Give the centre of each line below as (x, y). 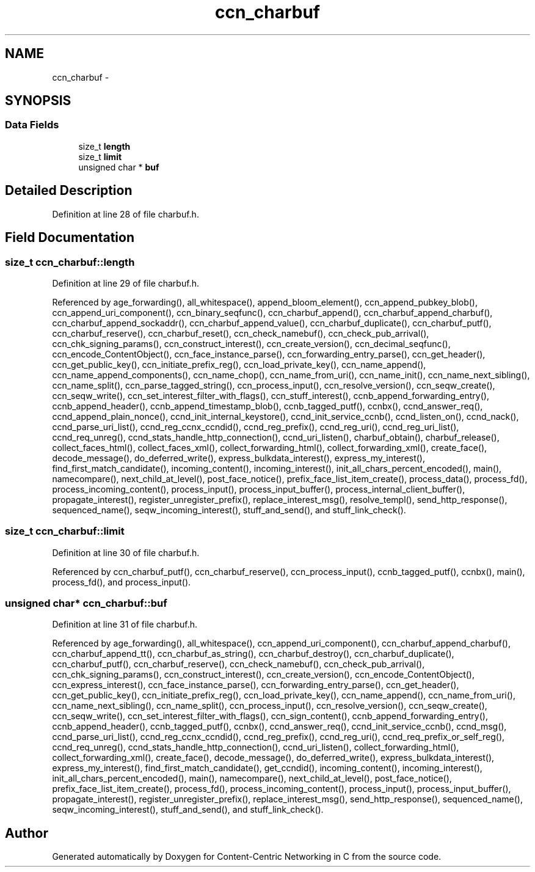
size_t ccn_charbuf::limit (65, 531)
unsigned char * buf (119, 167)
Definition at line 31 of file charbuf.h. (125, 625)
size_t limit (100, 156)
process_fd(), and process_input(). (122, 582)
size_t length (104, 146)
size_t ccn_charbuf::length (70, 262)
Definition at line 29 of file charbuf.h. (126, 283)
